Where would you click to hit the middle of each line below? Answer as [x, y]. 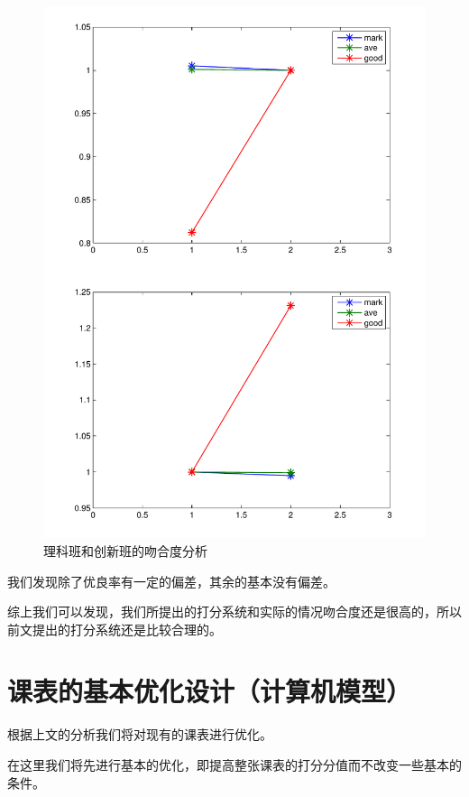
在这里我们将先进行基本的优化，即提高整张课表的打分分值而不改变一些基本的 [234, 765]
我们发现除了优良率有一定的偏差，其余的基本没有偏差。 [171, 581]
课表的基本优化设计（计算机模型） [210, 691]
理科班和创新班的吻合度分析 [125, 550]
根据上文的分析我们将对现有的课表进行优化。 [140, 734]
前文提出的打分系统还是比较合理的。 [115, 629]
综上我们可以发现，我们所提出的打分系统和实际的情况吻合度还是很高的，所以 [234, 612]
